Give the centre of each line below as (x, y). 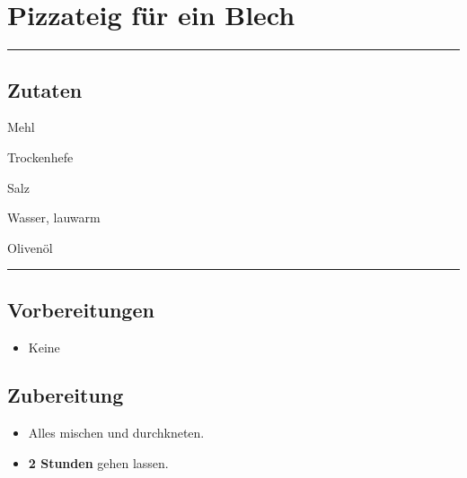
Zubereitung (66, 395)
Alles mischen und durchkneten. (116, 433)
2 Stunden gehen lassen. (98, 462)
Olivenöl (30, 247)
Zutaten (45, 89)
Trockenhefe (40, 156)
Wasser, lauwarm (54, 217)
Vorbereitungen (81, 309)
